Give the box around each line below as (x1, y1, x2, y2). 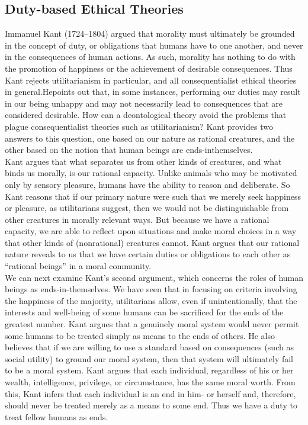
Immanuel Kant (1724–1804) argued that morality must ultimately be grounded (5, 27, 295, 40)
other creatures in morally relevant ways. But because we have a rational (5, 213, 269, 225)
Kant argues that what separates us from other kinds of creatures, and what (5, 155, 282, 167)
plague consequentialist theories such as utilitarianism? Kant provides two (5, 120, 273, 132)
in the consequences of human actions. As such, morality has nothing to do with (5, 50, 296, 63)
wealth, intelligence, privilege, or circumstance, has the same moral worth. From (5, 376, 296, 388)
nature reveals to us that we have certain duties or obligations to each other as (5, 248, 291, 260)
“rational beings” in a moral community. (5, 260, 152, 272)
